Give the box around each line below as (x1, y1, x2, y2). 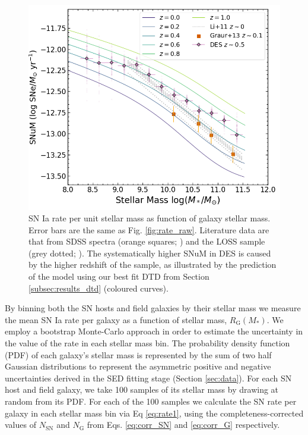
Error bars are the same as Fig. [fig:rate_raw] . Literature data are (28, 223, 269, 236)
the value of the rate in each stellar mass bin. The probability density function (5, 337, 290, 349)
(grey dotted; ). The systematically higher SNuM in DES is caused (28, 246, 271, 259)
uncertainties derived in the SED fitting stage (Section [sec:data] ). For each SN (5, 371, 292, 384)
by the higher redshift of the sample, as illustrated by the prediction (28, 258, 277, 271)
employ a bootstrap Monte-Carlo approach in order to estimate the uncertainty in (5, 325, 303, 337)
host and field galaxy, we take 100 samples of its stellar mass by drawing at (5, 383, 279, 396)
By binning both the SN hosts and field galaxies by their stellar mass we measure (5, 302, 301, 314)
